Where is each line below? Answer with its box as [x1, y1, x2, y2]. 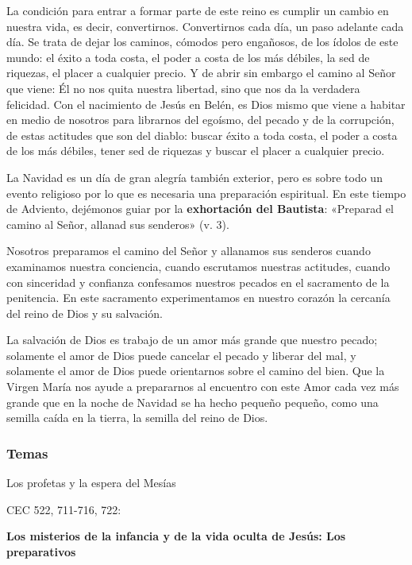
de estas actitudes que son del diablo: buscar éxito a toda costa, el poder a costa [6, 126, 398, 143]
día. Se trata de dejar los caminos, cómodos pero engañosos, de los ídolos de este [6, 33, 399, 50]
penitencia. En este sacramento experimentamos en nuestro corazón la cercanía [6, 289, 391, 306]
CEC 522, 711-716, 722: [6, 501, 121, 517]
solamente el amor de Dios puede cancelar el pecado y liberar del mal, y [6, 346, 356, 363]
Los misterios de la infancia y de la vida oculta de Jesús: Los [6, 528, 346, 544]
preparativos [6, 543, 76, 559]
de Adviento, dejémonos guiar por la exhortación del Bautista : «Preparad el [6, 200, 394, 217]
